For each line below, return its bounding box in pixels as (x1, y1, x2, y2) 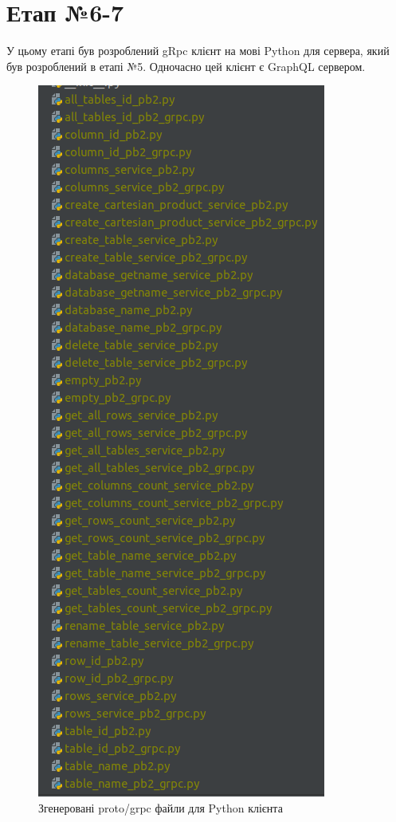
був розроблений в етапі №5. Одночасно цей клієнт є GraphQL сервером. (6, 57, 366, 74)
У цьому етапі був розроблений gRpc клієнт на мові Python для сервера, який (6, 42, 390, 59)
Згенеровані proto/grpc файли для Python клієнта (38, 799, 283, 816)
